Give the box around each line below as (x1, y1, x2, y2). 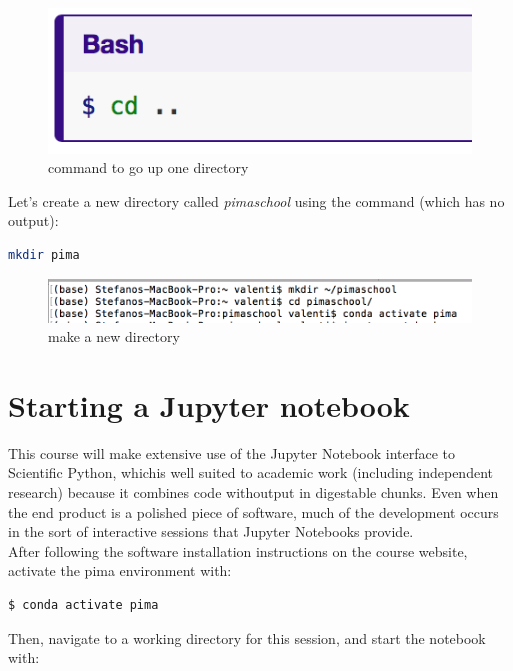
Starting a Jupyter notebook (8, 384, 410, 425)
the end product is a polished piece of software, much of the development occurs (8, 501, 499, 522)
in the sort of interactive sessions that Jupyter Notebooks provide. (8, 521, 414, 542)
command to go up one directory (48, 157, 249, 178)
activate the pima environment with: (8, 560, 232, 581)
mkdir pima (8, 248, 80, 262)
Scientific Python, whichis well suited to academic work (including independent (8, 462, 493, 483)
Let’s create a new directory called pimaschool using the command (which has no (8, 190, 505, 211)
